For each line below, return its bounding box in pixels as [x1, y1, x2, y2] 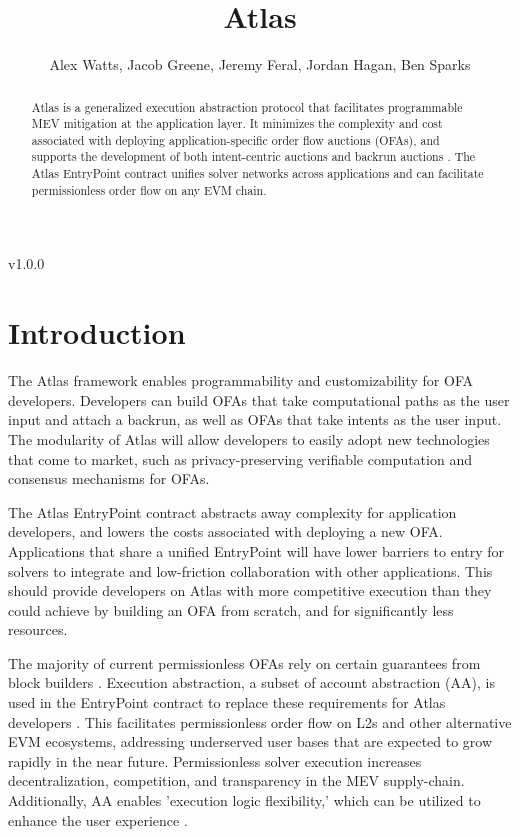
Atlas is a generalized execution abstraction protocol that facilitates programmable [31, 98, 463, 115]
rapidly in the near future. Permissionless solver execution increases [8, 750, 422, 771]
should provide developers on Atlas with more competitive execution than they [8, 580, 492, 601]
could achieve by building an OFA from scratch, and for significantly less [8, 599, 454, 620]
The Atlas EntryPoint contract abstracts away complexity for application [8, 501, 457, 522]
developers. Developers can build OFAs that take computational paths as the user [8, 389, 510, 410]
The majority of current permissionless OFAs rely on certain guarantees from [8, 652, 481, 673]
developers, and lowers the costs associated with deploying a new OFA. [8, 521, 443, 542]
